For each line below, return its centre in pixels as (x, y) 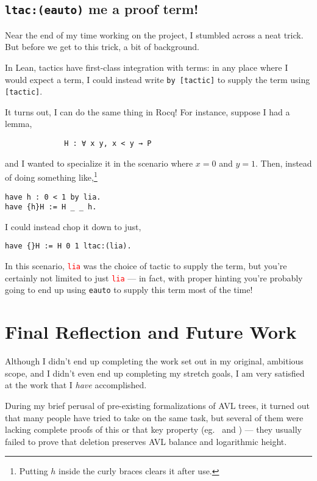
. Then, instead (283, 163)
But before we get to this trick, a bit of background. (102, 47)
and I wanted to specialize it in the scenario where (99, 163)
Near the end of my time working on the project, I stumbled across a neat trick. (154, 34)
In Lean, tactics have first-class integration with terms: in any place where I (147, 67)
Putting (34, 471)
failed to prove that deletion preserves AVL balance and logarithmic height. (146, 441)
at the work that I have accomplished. (76, 385)
